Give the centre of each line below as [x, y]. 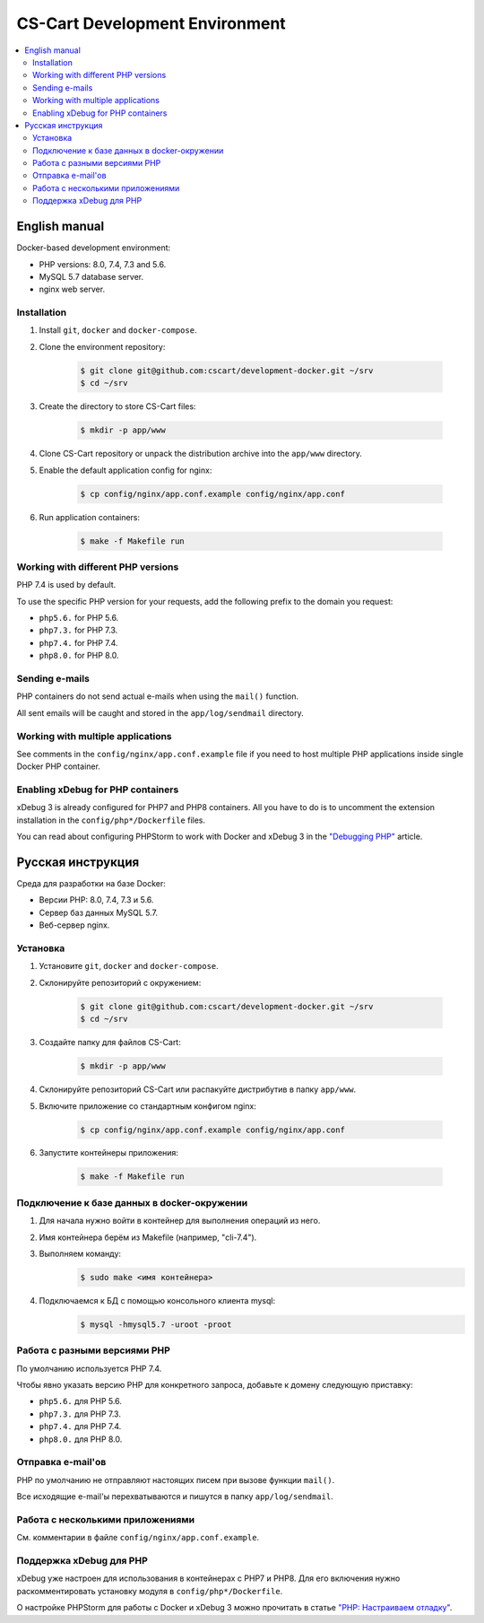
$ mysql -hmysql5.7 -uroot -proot [156, 1324]
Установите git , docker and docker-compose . [129, 966]
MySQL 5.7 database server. [91, 276]
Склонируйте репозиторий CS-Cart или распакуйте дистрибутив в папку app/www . [198, 1089]
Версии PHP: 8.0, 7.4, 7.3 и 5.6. [96, 900]
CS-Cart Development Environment [151, 23]
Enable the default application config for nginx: [125, 470]
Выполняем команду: [80, 1253]
